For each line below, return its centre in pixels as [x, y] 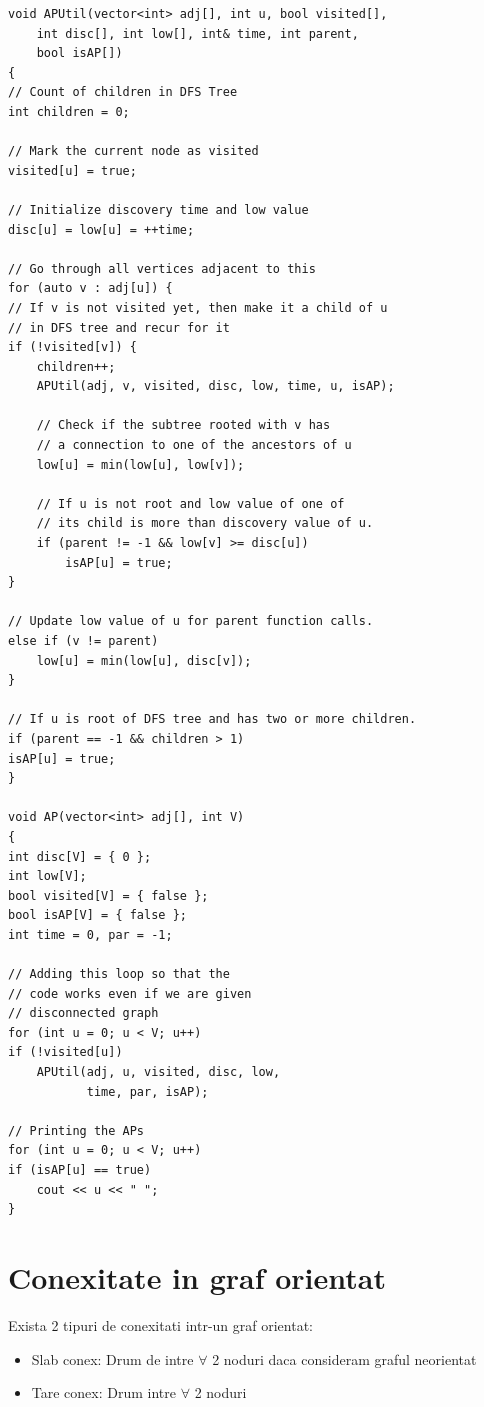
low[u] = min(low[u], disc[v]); [144, 660]
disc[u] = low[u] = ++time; [101, 229]
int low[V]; [47, 876]
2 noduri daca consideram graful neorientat [344, 1358]
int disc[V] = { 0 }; [80, 856]
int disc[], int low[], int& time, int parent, [197, 33]
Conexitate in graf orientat [197, 1277]
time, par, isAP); [147, 1091]
